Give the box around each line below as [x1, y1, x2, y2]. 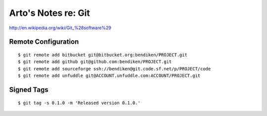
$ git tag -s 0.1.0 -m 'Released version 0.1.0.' [18, 100, 141, 106]
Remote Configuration [9, 38, 79, 46]
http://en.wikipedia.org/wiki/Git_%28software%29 [9, 25, 111, 31]
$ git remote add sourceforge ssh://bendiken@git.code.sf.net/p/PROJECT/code [18, 66, 211, 71]
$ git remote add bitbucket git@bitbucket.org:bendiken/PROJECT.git [18, 52, 187, 58]
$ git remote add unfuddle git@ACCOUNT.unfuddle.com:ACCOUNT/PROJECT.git [18, 73, 201, 79]
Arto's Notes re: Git [9, 7, 90, 18]
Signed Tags [9, 85, 49, 94]
